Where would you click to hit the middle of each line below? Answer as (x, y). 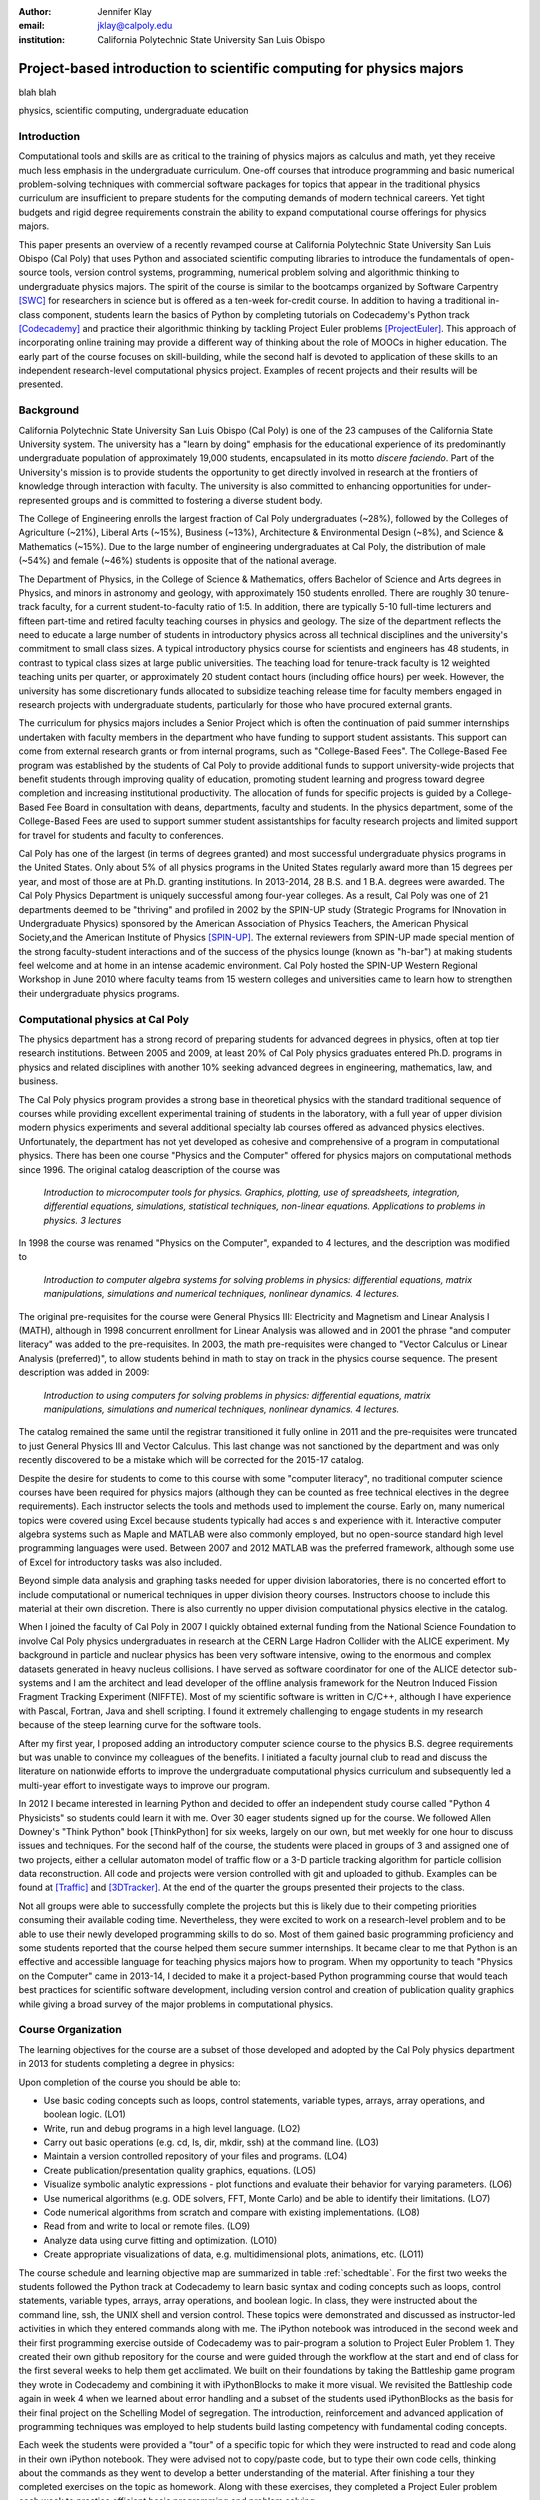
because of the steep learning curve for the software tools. (140, 1725)
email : (31, 26)
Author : (35, 11)
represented (43, 500)
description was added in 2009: (84, 1372)
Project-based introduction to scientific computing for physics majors (241, 68)
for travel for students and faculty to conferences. (121, 835)
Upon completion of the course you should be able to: (129, 2082)
